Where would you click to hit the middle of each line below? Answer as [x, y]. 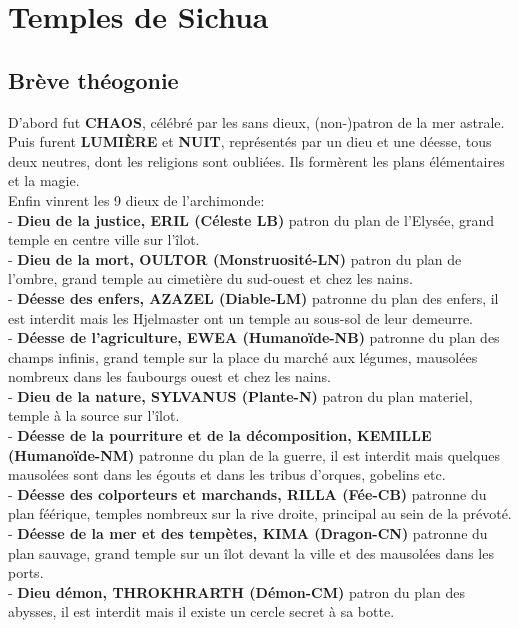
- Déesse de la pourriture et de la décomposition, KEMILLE [220, 435]
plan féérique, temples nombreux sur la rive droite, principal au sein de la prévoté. [260, 513]
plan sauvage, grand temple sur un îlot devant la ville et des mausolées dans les [251, 552]
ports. [26, 572]
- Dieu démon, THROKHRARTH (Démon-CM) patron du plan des [236, 591]
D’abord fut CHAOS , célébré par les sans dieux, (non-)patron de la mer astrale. [256, 121]
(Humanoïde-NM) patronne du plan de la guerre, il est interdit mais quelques [254, 454]
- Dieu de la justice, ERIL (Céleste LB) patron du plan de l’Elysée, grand [251, 219]
